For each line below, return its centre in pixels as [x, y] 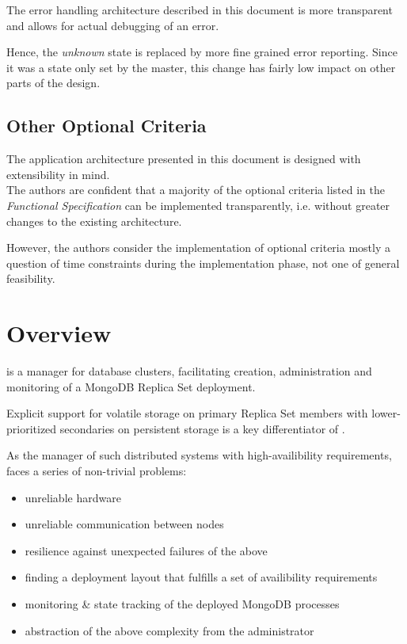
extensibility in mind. [58, 174]
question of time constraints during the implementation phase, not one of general [203, 263]
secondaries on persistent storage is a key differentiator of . [202, 428]
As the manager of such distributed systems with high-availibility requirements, [199, 455]
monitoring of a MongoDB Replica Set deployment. [131, 386]
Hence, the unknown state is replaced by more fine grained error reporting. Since [202, 52]
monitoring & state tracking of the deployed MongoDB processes [182, 603]
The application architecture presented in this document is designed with [184, 159]
